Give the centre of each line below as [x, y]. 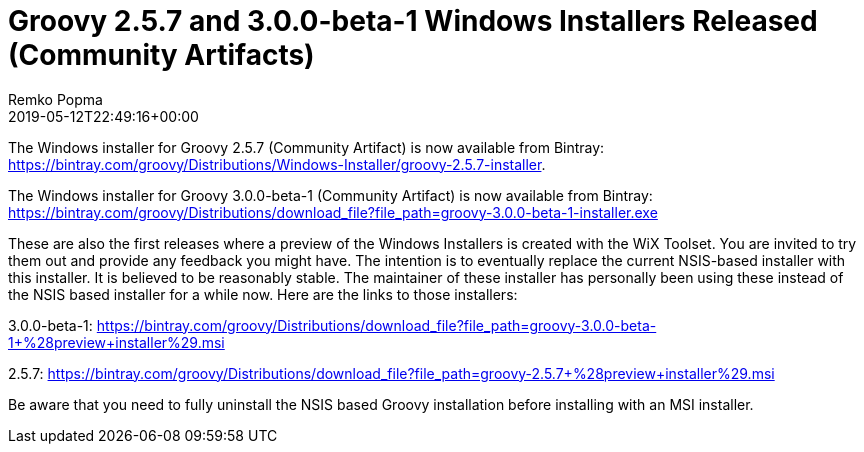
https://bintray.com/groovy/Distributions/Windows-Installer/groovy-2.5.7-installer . [277, 164]
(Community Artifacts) [161, 55]
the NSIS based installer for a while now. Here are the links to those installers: [263, 294]
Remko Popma [55, 99]
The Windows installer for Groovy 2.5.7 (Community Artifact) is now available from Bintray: [306, 147]
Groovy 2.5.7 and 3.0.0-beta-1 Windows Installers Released [413, 21]
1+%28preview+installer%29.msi [116, 342]
